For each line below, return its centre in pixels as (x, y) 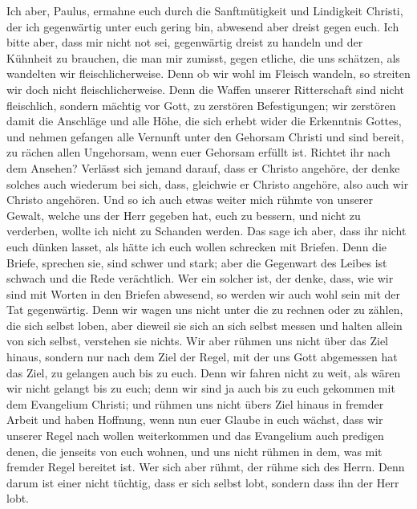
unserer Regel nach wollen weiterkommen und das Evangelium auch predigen (195, 436)
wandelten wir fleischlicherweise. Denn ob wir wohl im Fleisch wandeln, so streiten (208, 73)
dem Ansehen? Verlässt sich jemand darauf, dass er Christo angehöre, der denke (203, 167)
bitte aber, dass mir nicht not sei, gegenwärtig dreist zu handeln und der (185, 42)
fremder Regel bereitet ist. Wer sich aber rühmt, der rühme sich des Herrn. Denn (206, 467)
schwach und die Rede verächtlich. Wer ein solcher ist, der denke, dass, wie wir (200, 278)
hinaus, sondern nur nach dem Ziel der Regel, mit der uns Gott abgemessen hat (202, 357)
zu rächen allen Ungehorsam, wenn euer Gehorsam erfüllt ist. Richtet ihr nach (198, 152)
